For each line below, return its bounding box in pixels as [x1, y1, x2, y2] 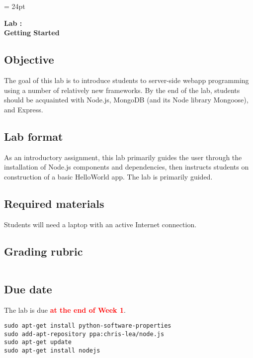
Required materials [4, 195, 104, 211]
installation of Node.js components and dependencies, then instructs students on [4, 162, 249, 172]
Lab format [4, 128, 63, 144]
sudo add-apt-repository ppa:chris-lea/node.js [4, 330, 165, 338]
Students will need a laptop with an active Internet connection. [4, 219, 197, 229]
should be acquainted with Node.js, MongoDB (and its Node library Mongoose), [4, 94, 249, 105]
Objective [4, 52, 54, 67]
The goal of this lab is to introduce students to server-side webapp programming [4, 75, 249, 85]
